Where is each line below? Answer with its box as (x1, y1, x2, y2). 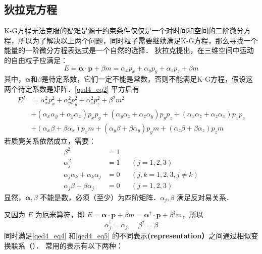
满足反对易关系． (176, 192, 233, 202)
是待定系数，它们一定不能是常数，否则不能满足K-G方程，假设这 (41, 74, 253, 84)
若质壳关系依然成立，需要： (4, 135, 96, 146)
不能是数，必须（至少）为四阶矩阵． (40, 192, 161, 202)
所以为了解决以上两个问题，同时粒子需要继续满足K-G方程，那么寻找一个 (18, 35, 258, 45)
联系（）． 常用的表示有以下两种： (11, 240, 123, 250)
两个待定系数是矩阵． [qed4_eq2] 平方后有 (4, 83, 139, 94)
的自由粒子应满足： (4, 54, 68, 65)
